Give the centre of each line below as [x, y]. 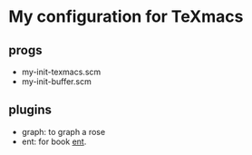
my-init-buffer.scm [56, 82]
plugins [30, 110]
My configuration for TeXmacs [126, 17]
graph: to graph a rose [63, 131]
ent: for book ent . [54, 141]
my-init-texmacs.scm [61, 72]
